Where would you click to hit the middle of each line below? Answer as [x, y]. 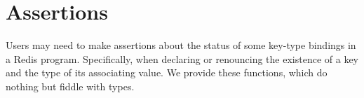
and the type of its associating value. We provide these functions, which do [167, 72]
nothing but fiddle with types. [70, 86]
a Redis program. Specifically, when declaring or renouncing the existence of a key [182, 58]
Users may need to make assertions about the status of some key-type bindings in [181, 45]
